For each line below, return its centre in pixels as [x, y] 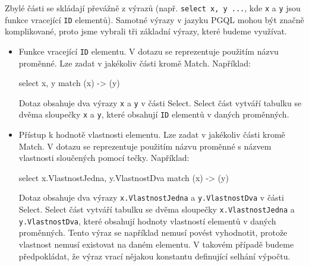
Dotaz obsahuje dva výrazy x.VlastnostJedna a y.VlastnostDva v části [151, 197]
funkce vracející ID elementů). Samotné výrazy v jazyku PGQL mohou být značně [154, 19]
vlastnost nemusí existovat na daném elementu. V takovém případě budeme [156, 244]
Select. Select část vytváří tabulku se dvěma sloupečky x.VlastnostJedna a [157, 209]
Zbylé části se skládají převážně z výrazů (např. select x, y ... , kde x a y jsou [153, 8]
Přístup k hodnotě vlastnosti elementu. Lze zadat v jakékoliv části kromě [152, 134]
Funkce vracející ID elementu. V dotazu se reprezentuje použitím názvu [149, 51]
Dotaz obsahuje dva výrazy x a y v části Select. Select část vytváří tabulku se [160, 102]
